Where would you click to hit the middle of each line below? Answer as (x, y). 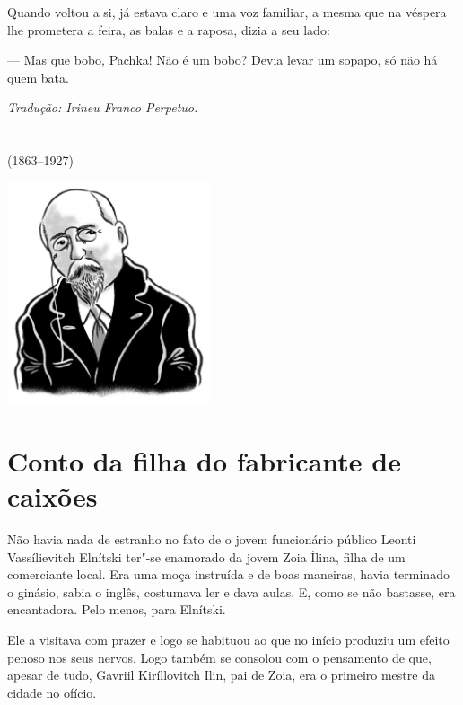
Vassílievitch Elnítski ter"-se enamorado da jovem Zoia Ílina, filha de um (206, 556)
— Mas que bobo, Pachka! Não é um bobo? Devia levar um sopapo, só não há (223, 60)
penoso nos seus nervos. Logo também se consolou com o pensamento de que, (219, 657)
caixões (52, 496)
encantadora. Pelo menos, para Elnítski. (117, 609)
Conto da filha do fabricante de (204, 460)
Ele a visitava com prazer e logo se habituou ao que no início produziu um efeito (228, 639)
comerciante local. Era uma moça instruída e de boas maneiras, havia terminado (228, 574)
